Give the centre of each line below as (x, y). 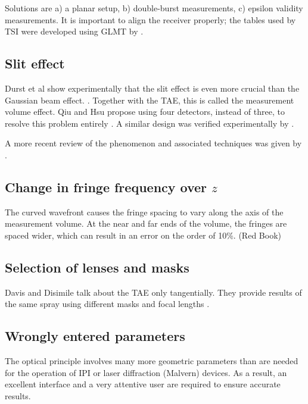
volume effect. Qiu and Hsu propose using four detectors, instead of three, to (145, 112)
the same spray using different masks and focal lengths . (107, 304)
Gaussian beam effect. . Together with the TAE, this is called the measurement (150, 100)
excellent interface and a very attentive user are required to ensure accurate (143, 384)
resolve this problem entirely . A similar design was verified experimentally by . (150, 123)
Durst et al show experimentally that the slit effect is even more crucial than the (152, 88)
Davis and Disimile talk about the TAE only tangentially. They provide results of (153, 292)
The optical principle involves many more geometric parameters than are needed (152, 361)
